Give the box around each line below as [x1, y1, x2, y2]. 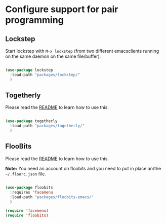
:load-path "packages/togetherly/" [10, 123, 85, 129]
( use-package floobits [5, 185, 53, 190]
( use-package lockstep [5, 67, 53, 72]
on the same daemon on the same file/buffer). [5, 53, 101, 59]
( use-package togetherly [5, 119, 58, 124]
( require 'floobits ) [5, 213, 49, 218]
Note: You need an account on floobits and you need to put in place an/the [5, 165, 161, 171]
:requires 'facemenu [10, 190, 53, 195]
